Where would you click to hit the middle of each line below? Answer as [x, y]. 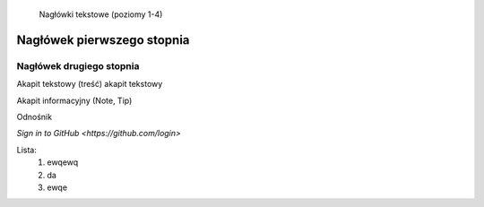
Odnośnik [35, 116]
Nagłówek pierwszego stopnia [103, 40]
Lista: [27, 150]
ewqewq [63, 162]
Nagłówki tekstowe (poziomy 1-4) [101, 14]
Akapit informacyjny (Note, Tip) [74, 100]
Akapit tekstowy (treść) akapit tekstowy [90, 84]
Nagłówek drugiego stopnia [78, 65]
